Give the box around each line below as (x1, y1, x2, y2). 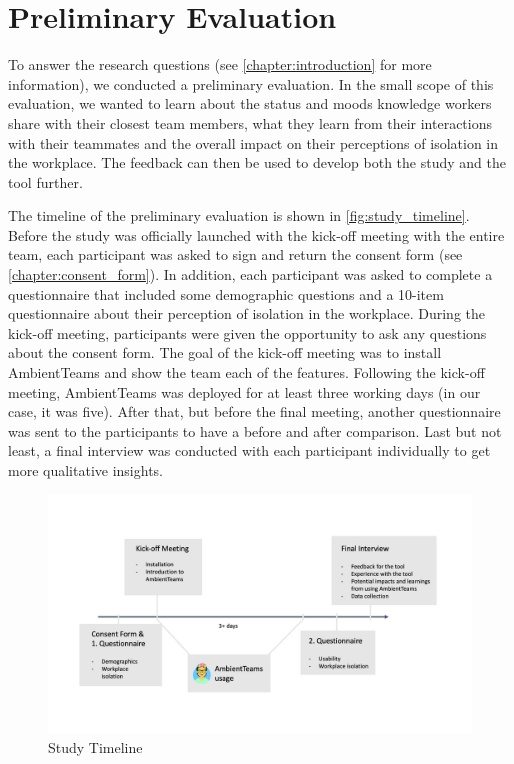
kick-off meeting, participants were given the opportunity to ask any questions (8, 322, 487, 343)
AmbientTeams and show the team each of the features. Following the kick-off (8, 362, 485, 383)
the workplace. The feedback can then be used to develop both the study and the (8, 152, 506, 173)
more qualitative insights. (8, 460, 163, 480)
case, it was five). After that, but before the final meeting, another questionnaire (8, 401, 501, 422)
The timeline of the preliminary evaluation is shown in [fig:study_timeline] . (8, 205, 470, 226)
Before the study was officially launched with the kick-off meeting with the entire (8, 224, 505, 245)
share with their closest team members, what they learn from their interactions (8, 112, 493, 133)
